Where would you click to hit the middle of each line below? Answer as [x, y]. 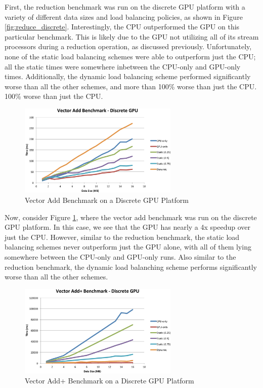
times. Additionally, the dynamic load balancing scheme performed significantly [128, 76]
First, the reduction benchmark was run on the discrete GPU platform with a [125, 7]
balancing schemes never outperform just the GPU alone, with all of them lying [128, 247]
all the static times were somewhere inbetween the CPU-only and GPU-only [123, 66]
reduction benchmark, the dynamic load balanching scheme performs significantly [131, 267]
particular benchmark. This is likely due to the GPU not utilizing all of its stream [132, 36]
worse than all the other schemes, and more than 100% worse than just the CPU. [131, 86]
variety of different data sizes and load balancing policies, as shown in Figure [124, 16]
